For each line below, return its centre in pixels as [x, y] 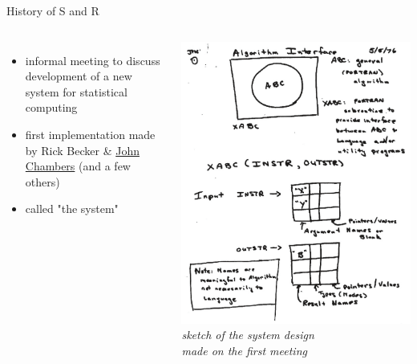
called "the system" [72, 209]
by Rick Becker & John [82, 150]
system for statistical [76, 91]
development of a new [79, 76]
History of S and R [53, 10]
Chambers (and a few [78, 166]
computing [51, 107]
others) [43, 181]
